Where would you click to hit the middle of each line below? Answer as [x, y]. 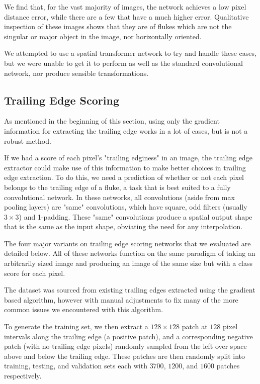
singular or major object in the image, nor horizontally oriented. [103, 36]
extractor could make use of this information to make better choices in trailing [125, 167]
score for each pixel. [35, 273]
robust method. [28, 140]
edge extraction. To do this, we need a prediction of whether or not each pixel [124, 177]
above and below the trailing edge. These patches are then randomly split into [125, 356]
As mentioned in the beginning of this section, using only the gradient [112, 121]
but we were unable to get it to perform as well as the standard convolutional [123, 63]
